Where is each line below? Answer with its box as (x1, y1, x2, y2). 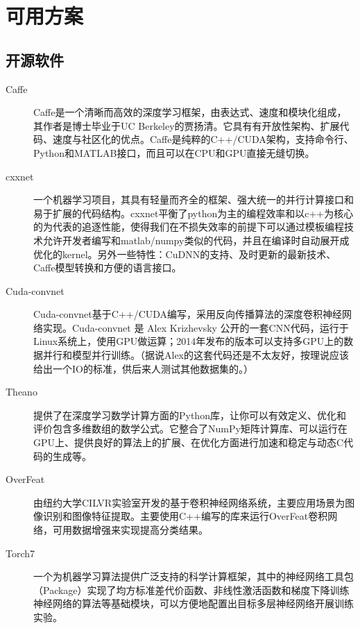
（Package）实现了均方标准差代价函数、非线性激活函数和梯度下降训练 (33, 582, 350, 597)
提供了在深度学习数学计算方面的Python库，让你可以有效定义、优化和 (33, 407, 346, 422)
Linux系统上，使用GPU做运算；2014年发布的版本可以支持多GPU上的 (33, 334, 344, 348)
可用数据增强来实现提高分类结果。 (52, 523, 208, 537)
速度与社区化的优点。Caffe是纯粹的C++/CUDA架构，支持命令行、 (52, 132, 354, 146)
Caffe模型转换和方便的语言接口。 (33, 260, 182, 275)
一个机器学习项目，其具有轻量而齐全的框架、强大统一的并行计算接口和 (33, 192, 354, 207)
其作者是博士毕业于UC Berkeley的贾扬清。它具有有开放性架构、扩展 (33, 118, 340, 133)
